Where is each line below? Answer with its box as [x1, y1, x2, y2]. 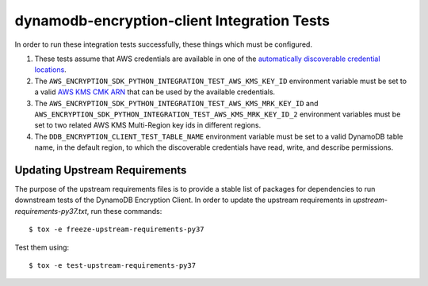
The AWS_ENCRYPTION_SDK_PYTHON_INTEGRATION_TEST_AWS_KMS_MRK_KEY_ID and [34, 98, 319, 108]
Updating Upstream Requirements [14, 163, 187, 177]
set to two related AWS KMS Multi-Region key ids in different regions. [34, 120, 262, 130]
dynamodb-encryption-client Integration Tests [14, 12, 331, 29]
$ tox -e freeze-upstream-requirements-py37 [29, 225, 205, 234]
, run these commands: [86, 206, 162, 215]
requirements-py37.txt [14, 206, 87, 215]
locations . [34, 65, 67, 74]
